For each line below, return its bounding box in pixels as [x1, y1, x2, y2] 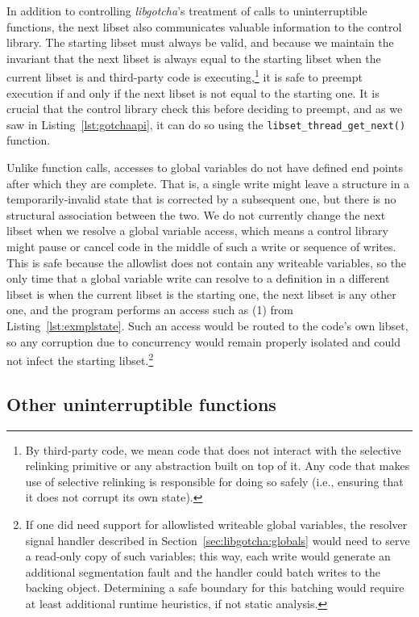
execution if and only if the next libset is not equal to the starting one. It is [6, 84, 380, 101]
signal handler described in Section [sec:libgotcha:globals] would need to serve [25, 531, 410, 548]
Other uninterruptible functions [6, 391, 276, 416]
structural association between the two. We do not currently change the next [6, 206, 386, 223]
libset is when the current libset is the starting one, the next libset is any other [6, 285, 396, 302]
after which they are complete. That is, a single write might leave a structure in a [6, 174, 410, 191]
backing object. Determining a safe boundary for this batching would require [25, 579, 404, 596]
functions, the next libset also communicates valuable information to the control [6, 18, 402, 35]
